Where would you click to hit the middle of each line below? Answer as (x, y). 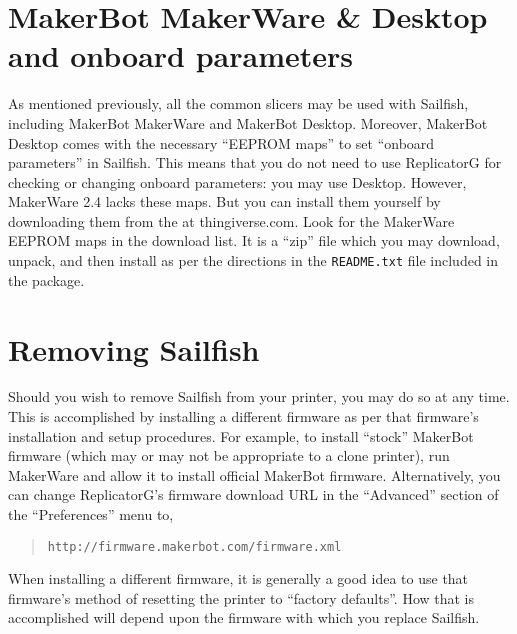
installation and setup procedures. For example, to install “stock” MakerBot (241, 435)
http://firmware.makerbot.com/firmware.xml (194, 546)
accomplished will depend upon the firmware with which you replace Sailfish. (244, 617)
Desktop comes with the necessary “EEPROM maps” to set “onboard (221, 142)
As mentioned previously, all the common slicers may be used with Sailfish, (238, 103)
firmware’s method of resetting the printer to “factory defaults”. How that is (241, 597)
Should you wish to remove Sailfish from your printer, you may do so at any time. (259, 396)
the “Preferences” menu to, (91, 514)
